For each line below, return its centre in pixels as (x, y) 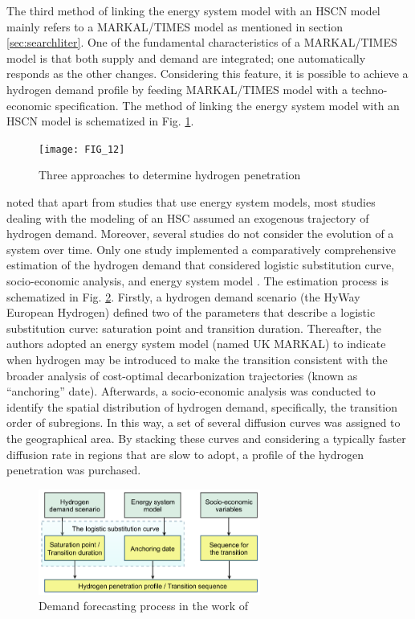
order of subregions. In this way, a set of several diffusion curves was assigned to (203, 422)
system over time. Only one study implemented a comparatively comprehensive (201, 249)
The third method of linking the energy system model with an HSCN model (193, 10)
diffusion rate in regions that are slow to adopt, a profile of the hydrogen (185, 454)
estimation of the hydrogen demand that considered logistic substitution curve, (201, 265)
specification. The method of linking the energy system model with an (227, 105)
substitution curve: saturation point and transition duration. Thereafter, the (194, 328)
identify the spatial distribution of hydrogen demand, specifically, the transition (202, 406)
